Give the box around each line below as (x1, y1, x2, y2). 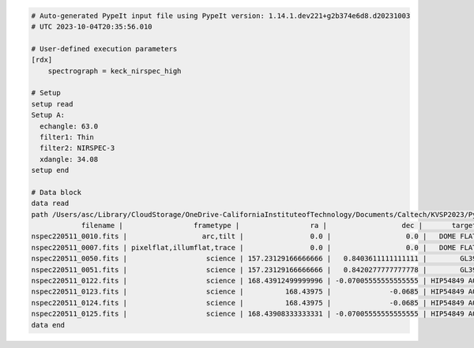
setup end (31, 166, 70, 175)
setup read (31, 99, 73, 108)
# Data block (31, 188, 82, 196)
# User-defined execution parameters (31, 44, 178, 53)
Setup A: (31, 110, 66, 120)
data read (31, 199, 70, 208)
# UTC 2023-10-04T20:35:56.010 (31, 22, 153, 31)
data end (31, 320, 66, 329)
